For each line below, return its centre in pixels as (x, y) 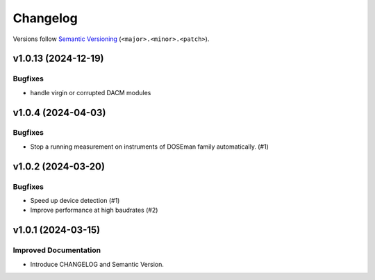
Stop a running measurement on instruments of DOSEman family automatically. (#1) (149, 147)
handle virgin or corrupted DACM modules (91, 92)
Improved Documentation (57, 250)
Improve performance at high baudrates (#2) (94, 210)
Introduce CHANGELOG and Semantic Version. (97, 264)
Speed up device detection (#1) (75, 201)
